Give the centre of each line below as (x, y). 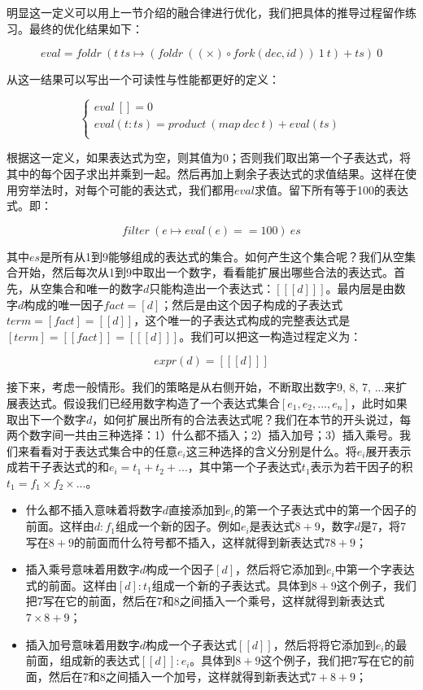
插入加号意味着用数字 (83, 644)
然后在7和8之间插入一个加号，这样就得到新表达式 (179, 676)
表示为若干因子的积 (362, 467)
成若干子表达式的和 (58, 467)
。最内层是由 (360, 288)
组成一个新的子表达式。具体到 (231, 585)
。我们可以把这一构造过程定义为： (270, 336)
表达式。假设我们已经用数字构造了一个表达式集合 (148, 402)
